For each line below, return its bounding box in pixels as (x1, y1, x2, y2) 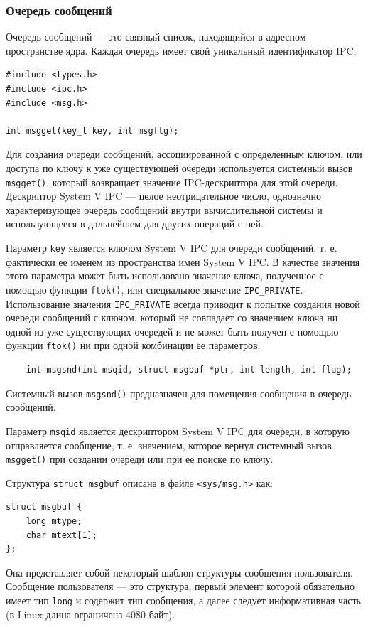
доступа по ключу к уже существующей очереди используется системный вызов (6, 160, 353, 175)
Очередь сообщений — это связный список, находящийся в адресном (6, 29, 306, 44)
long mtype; (26, 516, 82, 526)
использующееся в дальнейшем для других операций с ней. (6, 216, 264, 231)
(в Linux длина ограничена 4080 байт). (6, 606, 175, 621)
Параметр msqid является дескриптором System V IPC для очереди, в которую (6, 423, 350, 438)
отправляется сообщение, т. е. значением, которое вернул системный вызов (6, 437, 332, 452)
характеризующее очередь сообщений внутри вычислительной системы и (6, 202, 323, 217)
